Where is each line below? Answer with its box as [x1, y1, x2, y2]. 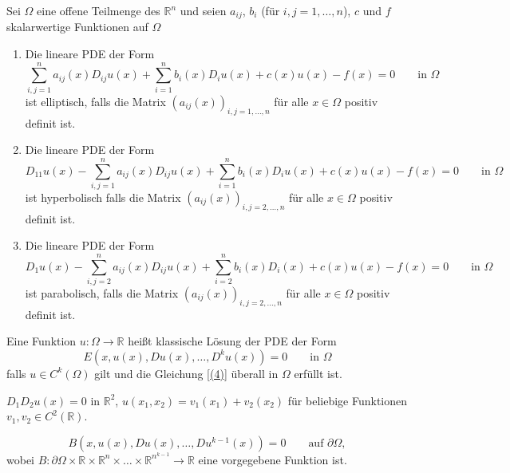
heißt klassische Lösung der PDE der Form [128, 333, 337, 349]
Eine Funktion [6, 333, 77, 349]
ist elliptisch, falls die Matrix [25, 93, 166, 109]
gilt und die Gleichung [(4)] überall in [94, 365, 279, 381]
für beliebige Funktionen [287, 392, 408, 408]
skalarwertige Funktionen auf [6, 18, 148, 35]
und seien [180, 2, 227, 18]
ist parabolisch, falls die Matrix [25, 284, 179, 301]
